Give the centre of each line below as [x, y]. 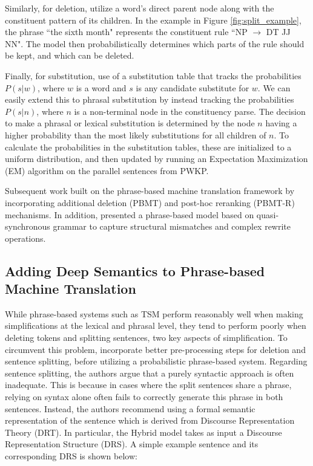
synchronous [28, 226]
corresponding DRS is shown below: [71, 456]
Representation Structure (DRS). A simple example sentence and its [132, 444]
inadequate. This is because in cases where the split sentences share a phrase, [148, 385]
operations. [25, 238]
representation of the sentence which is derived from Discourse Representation [150, 420]
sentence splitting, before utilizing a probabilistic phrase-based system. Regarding [156, 361]
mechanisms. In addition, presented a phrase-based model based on [130, 214]
